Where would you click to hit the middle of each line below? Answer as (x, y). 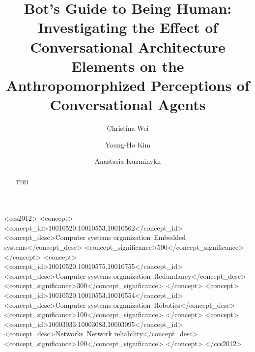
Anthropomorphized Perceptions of (128, 85)
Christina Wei (128, 128)
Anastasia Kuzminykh (128, 161)
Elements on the (128, 66)
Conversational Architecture (128, 46)
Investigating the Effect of (128, 27)
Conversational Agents (128, 104)
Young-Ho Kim (128, 144)
